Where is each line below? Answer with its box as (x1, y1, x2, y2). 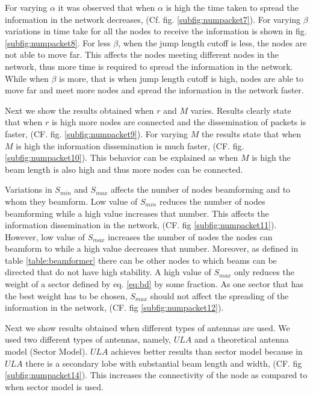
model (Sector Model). (5, 345, 88, 358)
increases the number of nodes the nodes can (108, 230, 273, 243)
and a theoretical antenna (194, 333, 289, 346)
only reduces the (234, 266, 294, 278)
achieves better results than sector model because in (111, 345, 303, 358)
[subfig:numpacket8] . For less (5, 36, 111, 49)
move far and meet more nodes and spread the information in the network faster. (5, 84, 304, 96)
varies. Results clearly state (190, 104, 291, 116)
